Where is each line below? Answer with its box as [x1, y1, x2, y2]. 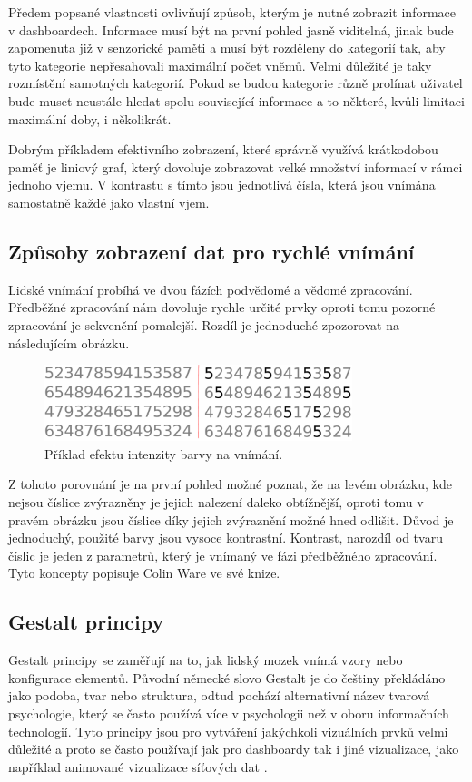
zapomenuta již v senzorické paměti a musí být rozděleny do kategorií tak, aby [8, 38, 446, 57]
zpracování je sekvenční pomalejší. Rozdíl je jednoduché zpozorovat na [8, 315, 399, 334]
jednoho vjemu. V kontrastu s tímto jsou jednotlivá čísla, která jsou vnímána [8, 175, 436, 194]
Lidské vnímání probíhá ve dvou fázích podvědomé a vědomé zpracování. [8, 279, 413, 298]
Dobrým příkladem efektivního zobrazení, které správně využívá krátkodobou [8, 140, 438, 159]
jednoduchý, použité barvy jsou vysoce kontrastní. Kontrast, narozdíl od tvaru [8, 528, 443, 547]
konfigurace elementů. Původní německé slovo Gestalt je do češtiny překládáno [8, 668, 446, 687]
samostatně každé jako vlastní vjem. [8, 192, 210, 211]
